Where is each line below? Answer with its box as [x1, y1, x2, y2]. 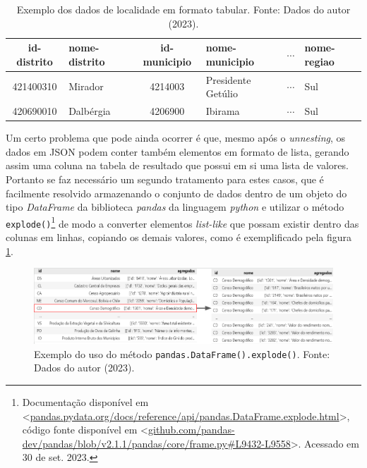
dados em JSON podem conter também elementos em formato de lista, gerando [6, 144, 349, 159]
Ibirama [205, 104, 240, 118]
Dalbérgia [68, 104, 111, 118]
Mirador [68, 79, 104, 94]
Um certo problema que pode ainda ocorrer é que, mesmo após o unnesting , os [6, 130, 346, 145]
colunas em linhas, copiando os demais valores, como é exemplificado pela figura [6, 230, 352, 245]
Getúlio [205, 86, 238, 101]
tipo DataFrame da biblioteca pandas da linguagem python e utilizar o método [6, 199, 344, 214]
